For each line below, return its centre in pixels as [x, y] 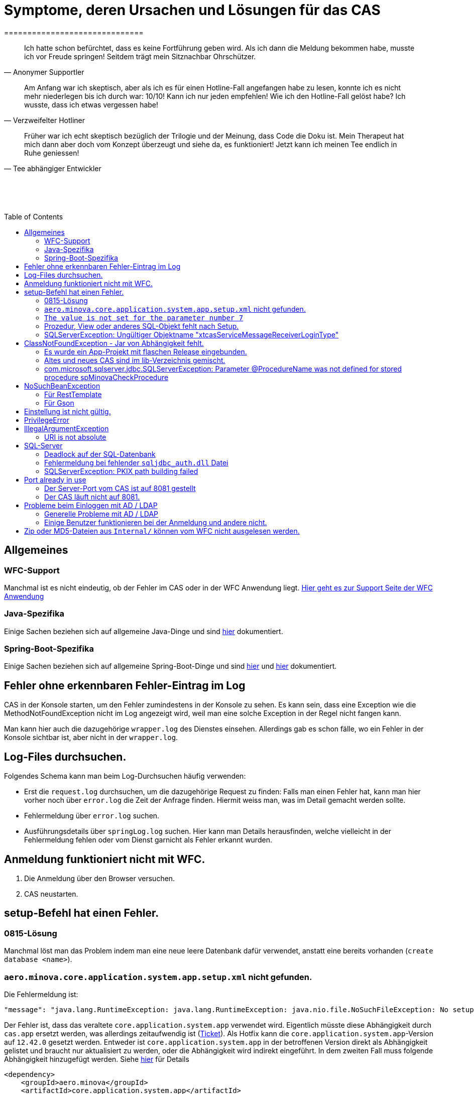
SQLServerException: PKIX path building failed [121, 471]
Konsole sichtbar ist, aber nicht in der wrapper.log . [91, 738]
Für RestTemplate [73, 394]
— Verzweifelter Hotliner [45, 120]
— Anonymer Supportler [44, 72]
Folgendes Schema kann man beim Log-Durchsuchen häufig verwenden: [125, 776]
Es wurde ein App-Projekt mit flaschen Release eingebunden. [146, 351]
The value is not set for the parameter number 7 [144, 318]
